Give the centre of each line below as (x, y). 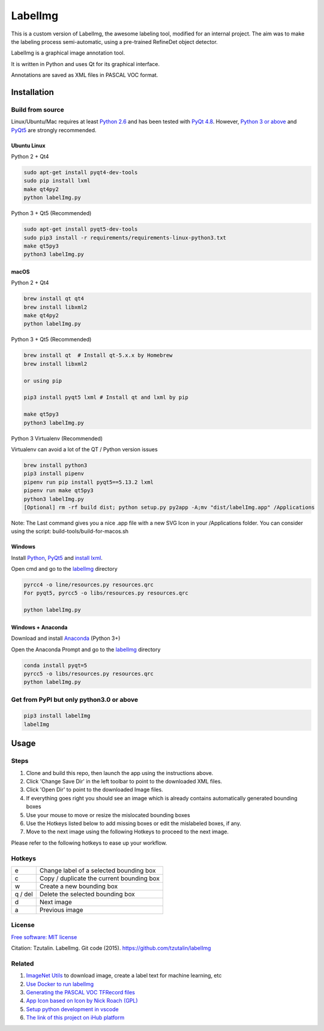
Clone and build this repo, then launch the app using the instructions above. (120, 773)
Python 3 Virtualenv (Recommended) (57, 438)
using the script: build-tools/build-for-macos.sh (70, 531)
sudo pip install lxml (57, 181)
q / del (24, 894)
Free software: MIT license (44, 937)
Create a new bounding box (79, 886)
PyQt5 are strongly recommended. (54, 130)
